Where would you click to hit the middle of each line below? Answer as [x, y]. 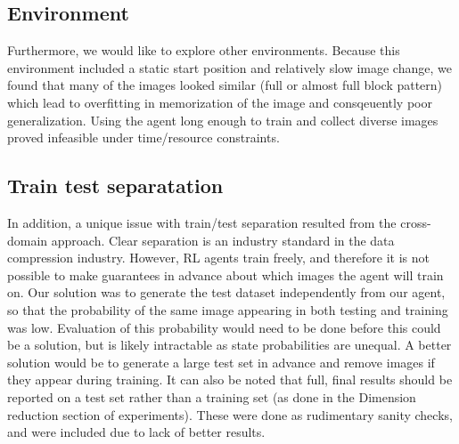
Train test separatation [115, 186]
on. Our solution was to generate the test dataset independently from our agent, [226, 292]
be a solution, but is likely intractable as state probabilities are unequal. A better [229, 345]
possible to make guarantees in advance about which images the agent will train [225, 274]
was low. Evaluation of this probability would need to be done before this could [224, 327]
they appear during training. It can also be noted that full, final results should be [230, 379]
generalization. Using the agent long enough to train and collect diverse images [223, 120]
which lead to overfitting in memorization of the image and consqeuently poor [220, 102]
